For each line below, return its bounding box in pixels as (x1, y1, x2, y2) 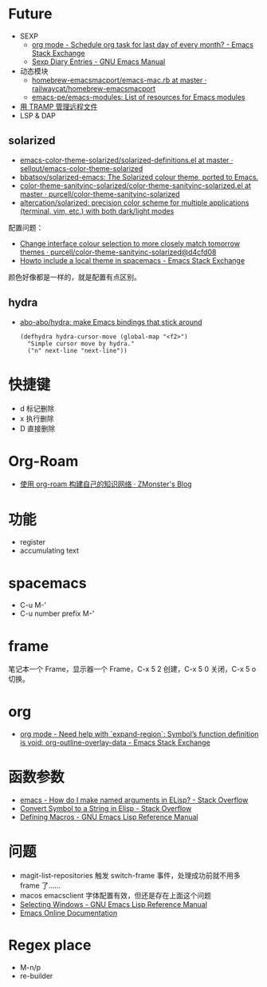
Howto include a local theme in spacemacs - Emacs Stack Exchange (19, 255, 245, 265)
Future (8, 5, 53, 23)
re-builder (19, 971, 53, 981)
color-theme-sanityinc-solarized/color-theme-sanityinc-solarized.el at (19, 181, 251, 190)
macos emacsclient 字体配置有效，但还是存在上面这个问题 (19, 891, 212, 901)
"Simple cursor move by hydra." (27, 339, 135, 348)
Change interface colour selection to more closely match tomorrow (19, 238, 241, 248)
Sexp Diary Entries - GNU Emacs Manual (31, 57, 166, 66)
